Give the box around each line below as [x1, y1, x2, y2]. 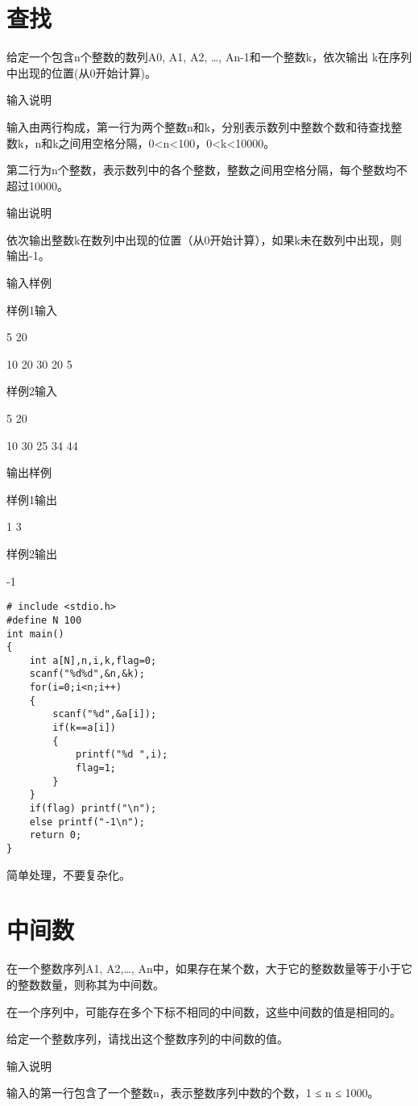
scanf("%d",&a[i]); [52, 708, 157, 720]
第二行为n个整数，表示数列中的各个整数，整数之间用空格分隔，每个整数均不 [6, 161, 408, 178]
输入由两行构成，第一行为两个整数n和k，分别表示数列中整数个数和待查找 [6, 118, 391, 135]
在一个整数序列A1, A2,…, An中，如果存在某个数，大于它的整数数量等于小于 [6, 960, 401, 977]
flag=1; [75, 762, 117, 774]
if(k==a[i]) [52, 722, 117, 734]
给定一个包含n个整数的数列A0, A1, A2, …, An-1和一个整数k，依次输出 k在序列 [6, 48, 412, 65]
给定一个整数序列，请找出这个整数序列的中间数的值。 [6, 1030, 288, 1047]
